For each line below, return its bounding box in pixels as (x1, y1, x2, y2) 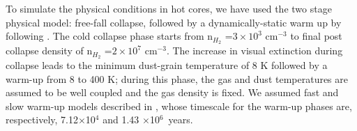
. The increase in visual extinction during (166, 43, 343, 58)
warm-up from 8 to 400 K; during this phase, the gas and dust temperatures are (6, 71, 349, 86)
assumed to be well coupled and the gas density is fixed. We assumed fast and (6, 85, 339, 100)
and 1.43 (102, 112, 139, 127)
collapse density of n (6, 43, 93, 58)
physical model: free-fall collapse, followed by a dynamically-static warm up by (6, 15, 342, 29)
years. (168, 112, 193, 127)
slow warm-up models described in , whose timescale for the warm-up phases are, (6, 98, 352, 113)
